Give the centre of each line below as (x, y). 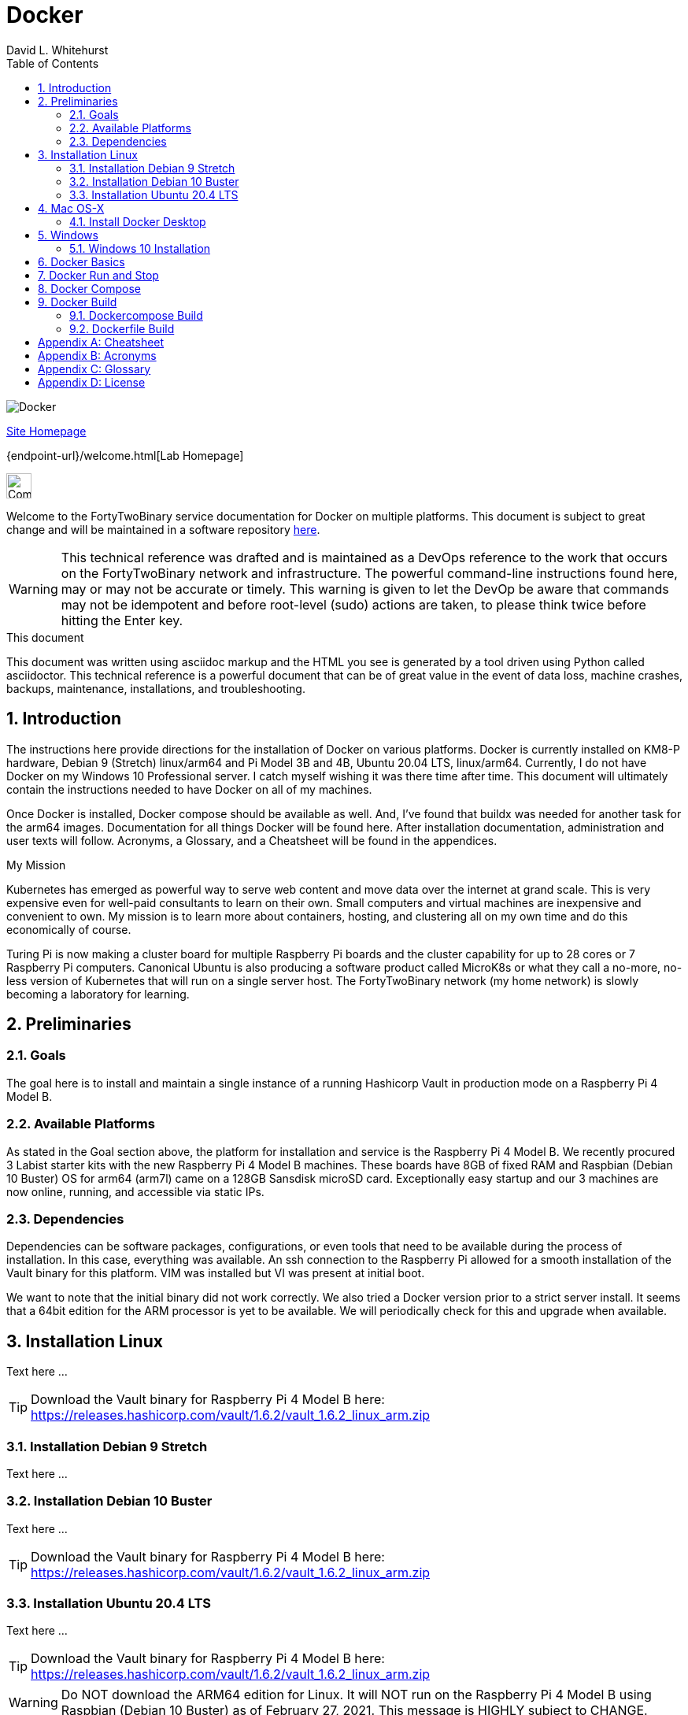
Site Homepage (46, 431)
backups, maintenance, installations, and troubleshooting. (156, 688)
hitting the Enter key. (122, 620)
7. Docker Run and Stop (98, 275)
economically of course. (69, 929)
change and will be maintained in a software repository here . (163, 529)
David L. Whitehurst (57, 50)
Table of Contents (53, 63)
